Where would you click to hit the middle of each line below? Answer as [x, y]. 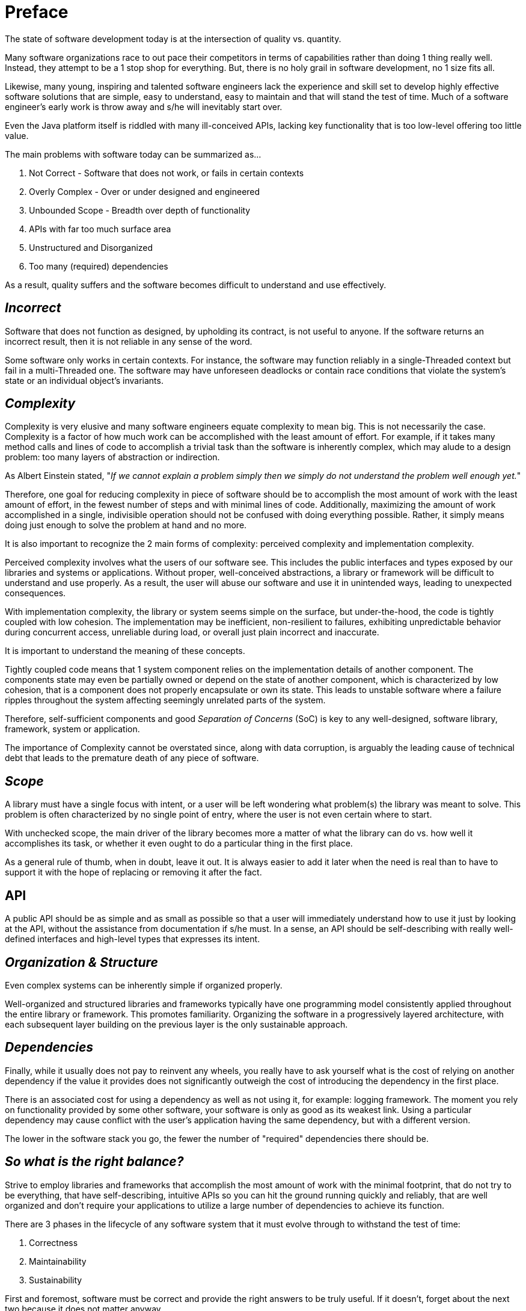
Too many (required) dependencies [99, 266]
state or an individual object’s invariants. [84, 380]
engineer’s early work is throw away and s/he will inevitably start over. [144, 106]
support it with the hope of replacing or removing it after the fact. [133, 872]
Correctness [54, 1242]
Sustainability [56, 1280]
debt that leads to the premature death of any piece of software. [132, 758]
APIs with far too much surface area [100, 229]
